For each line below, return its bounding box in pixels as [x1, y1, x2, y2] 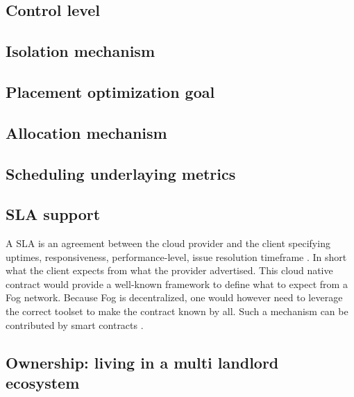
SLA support [6, 203, 101, 225]
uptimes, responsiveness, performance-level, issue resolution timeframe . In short [6, 249, 347, 264]
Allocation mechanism [6, 121, 167, 143]
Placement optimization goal [6, 81, 215, 102]
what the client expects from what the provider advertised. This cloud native [6, 263, 333, 278]
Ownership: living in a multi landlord [6, 351, 279, 373]
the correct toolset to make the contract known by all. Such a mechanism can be [6, 304, 348, 319]
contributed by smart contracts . [6, 317, 144, 332]
